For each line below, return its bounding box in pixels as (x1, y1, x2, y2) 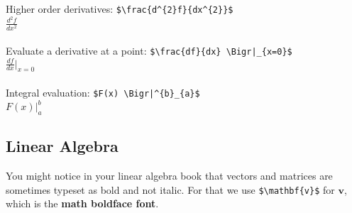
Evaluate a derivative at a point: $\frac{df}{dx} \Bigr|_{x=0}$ (6, 43, 292, 58)
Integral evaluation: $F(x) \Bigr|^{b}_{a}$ (6, 85, 200, 100)
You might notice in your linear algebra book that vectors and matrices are (6, 168, 333, 183)
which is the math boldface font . (6, 196, 159, 211)
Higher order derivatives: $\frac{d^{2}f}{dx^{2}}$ (6, 1, 233, 16)
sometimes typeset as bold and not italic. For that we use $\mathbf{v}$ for (6, 182, 335, 197)
